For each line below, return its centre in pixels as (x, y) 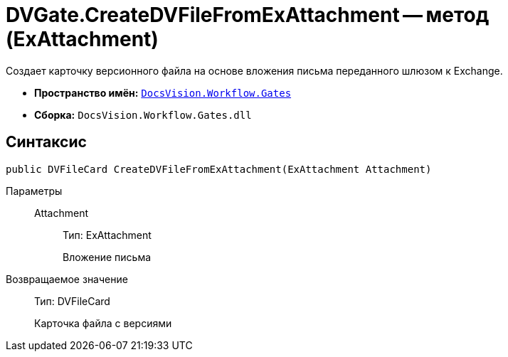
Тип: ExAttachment (107, 235)
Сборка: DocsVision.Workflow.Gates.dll (143, 114)
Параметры (34, 191)
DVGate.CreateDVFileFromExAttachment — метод (248, 15)
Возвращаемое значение (67, 279)
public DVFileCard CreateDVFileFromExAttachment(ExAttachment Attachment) (219, 169)
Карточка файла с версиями (103, 323)
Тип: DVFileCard (72, 301)
